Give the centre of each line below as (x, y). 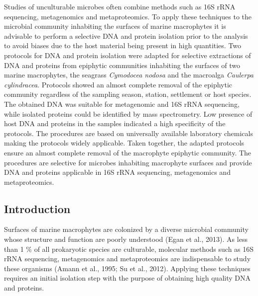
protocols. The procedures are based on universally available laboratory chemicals (129, 133)
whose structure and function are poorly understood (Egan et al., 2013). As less (126, 239)
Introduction (37, 208)
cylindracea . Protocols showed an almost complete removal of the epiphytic (118, 84)
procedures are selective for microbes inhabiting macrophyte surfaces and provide (128, 162)
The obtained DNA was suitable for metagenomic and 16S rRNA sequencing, (122, 104)
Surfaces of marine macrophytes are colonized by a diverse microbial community (126, 229)
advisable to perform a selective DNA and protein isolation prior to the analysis (126, 36)
